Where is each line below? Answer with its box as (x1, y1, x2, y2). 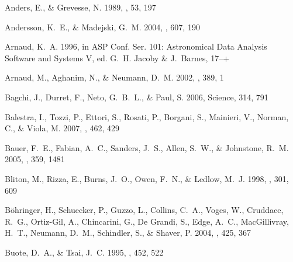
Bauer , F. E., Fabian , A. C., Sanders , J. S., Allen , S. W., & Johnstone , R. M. (5, 141, 289, 153)
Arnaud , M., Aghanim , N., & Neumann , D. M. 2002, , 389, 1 (5, 71, 224, 83)
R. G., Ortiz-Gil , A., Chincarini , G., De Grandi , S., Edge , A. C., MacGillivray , (5, 215, 289, 227)
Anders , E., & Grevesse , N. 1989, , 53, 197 (5, 1, 156, 13)
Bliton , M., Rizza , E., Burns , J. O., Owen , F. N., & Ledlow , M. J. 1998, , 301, (5, 172, 289, 184)
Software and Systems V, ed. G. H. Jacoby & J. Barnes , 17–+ (5, 51, 230, 64)
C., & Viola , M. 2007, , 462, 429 (5, 122, 120, 134)
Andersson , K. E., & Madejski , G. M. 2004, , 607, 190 (5, 20, 200, 33)
